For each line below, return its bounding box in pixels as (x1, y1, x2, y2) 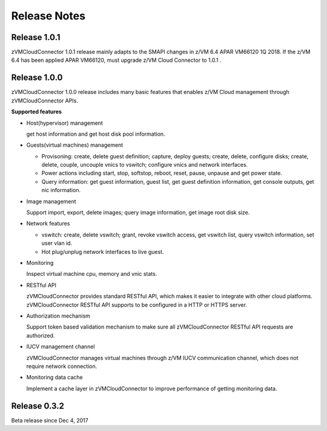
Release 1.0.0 (11, 73, 63, 83)
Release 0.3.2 (11, 401, 65, 411)
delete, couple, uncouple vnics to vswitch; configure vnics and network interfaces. (41, 161, 248, 169)
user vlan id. (41, 239, 73, 247)
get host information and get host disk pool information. (26, 130, 166, 138)
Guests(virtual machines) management (26, 141, 124, 149)
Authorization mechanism (26, 312, 91, 319)
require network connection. (26, 363, 97, 370)
